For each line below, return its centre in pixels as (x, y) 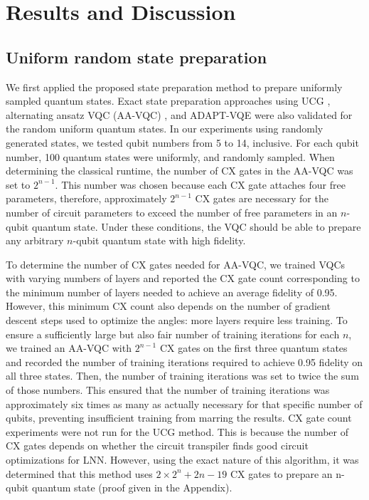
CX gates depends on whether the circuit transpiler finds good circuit (157, 446)
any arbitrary (35, 240)
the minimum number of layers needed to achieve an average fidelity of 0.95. (172, 292)
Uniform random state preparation (137, 57)
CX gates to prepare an (281, 473)
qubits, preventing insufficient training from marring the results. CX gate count (179, 418)
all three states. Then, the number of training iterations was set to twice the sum (182, 376)
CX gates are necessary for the (262, 198)
